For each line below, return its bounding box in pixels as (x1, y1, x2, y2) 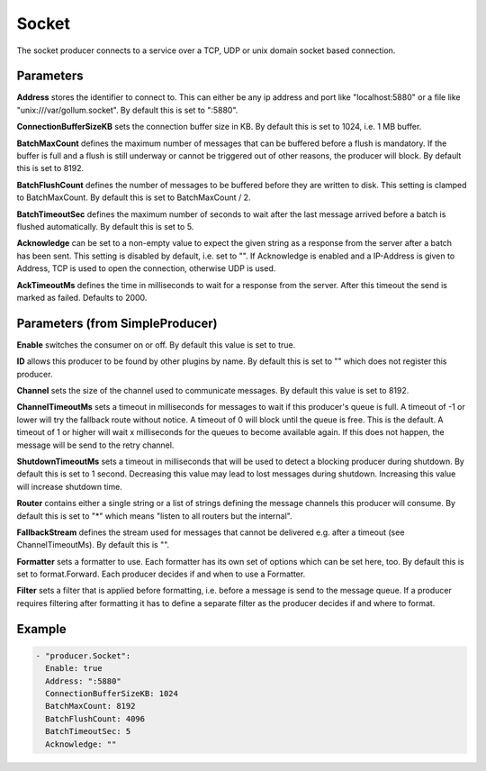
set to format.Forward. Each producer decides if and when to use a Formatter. (16, 568, 306, 580)
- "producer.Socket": (35, 650, 131, 661)
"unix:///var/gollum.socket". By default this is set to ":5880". (16, 104, 238, 115)
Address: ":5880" (45, 676, 121, 686)
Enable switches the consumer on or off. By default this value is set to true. (16, 339, 296, 350)
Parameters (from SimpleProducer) (16, 315, 218, 331)
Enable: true (45, 663, 103, 674)
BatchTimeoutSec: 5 (45, 726, 131, 737)
